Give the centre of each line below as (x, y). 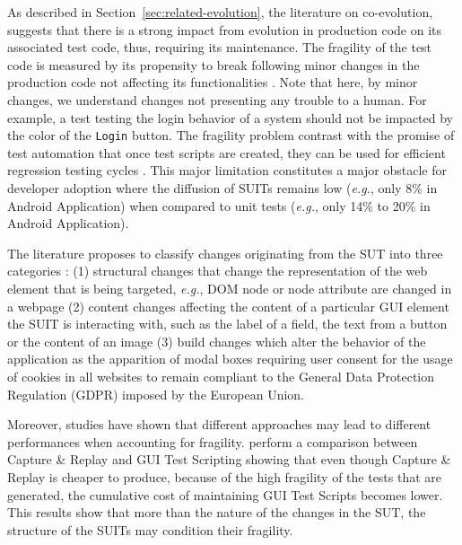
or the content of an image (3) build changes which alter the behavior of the (217, 341)
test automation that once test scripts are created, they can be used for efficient (227, 152)
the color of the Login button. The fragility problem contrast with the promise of (231, 135)
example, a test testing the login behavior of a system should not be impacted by (231, 117)
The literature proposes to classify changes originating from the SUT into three (225, 253)
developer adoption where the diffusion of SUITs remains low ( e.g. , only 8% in (222, 188)
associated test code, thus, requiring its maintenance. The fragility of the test (220, 47)
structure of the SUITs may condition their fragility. (150, 529)
